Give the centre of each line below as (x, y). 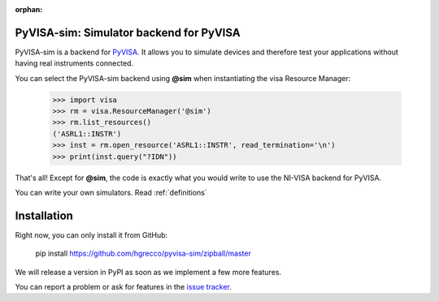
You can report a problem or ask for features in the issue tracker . (123, 287)
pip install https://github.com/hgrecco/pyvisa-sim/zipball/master (143, 254)
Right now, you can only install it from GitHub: (91, 234)
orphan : (29, 9)
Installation (44, 215)
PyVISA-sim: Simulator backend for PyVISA (128, 32)
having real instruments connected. (74, 63)
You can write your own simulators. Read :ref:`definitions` (111, 192)
